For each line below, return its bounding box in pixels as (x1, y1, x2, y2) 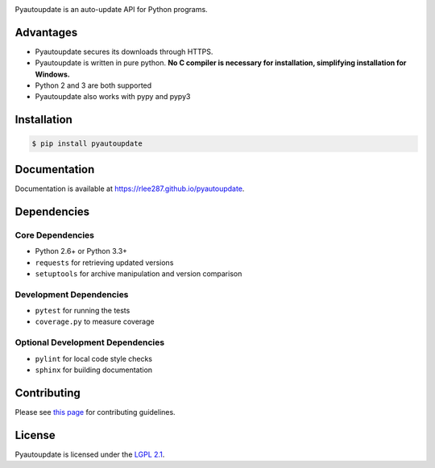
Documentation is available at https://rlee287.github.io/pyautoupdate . (14, 184, 245, 193)
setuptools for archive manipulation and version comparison (35, 268, 242, 278)
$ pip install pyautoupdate (31, 139, 143, 148)
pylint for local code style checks (35, 354, 153, 363)
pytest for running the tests (35, 306, 130, 316)
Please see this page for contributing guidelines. (14, 407, 176, 416)
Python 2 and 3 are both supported (35, 81, 152, 90)
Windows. (35, 69, 70, 79)
